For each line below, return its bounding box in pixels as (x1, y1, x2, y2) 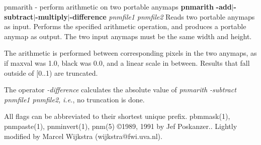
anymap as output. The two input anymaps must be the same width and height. (4, 31, 252, 41)
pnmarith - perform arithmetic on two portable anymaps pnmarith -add (4, 2, 232, 12)
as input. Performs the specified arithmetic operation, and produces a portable (4, 21, 246, 32)
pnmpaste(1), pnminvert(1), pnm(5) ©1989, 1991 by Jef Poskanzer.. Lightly (4, 120, 237, 131)
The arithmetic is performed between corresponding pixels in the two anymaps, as (4, 48, 257, 58)
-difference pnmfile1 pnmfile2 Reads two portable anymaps (69, 11, 255, 22)
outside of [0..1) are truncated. (4, 67, 98, 78)
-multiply (35, 11, 68, 22)
